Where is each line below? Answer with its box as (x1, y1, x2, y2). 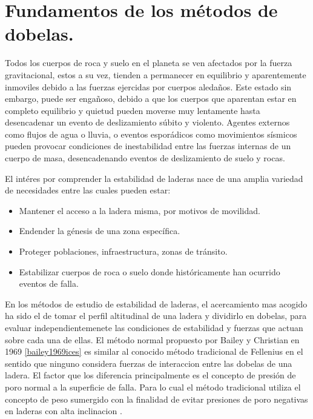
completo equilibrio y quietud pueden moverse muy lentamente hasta (5, 104, 260, 116)
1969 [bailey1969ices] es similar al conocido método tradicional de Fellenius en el (5, 345, 303, 358)
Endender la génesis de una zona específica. (19, 224, 180, 237)
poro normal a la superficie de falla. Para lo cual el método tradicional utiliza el (5, 380, 301, 393)
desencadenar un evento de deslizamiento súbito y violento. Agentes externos (5, 116, 290, 129)
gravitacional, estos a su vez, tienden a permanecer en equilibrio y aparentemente (5, 68, 306, 81)
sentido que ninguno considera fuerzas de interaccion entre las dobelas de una (5, 357, 292, 369)
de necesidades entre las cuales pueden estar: (5, 184, 171, 196)
